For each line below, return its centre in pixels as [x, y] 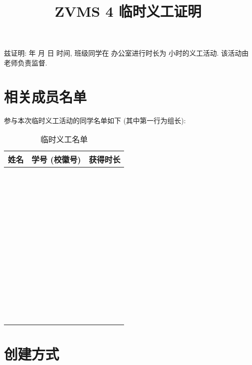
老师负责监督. [26, 62]
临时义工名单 [64, 139]
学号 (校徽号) [56, 160]
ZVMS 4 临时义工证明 [128, 11]
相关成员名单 [46, 96]
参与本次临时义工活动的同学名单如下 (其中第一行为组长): [95, 120]
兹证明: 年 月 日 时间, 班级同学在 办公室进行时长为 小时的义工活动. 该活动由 [126, 53]
